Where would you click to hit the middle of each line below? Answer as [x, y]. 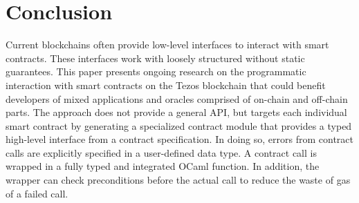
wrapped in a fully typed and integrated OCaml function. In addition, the [163, 166]
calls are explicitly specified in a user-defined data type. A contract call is [161, 152]
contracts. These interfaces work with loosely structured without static [155, 58]
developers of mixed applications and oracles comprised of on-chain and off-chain [177, 98]
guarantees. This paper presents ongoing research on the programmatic [156, 71]
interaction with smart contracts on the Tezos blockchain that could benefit [166, 85]
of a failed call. [37, 193]
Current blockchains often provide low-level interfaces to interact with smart [167, 45]
